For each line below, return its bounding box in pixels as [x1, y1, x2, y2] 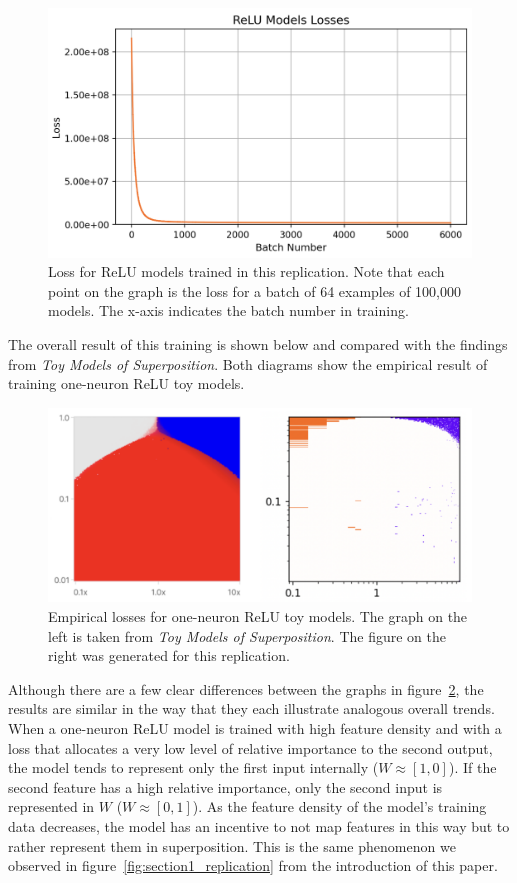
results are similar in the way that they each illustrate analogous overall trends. [8, 698, 495, 719]
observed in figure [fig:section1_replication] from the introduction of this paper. [8, 855, 498, 876]
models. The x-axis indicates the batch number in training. [48, 300, 409, 321]
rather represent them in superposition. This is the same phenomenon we [8, 835, 456, 856]
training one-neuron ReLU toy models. [8, 373, 245, 394]
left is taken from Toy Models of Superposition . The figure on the [48, 625, 446, 646]
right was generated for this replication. [48, 645, 290, 666]
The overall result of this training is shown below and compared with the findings [8, 334, 508, 355]
